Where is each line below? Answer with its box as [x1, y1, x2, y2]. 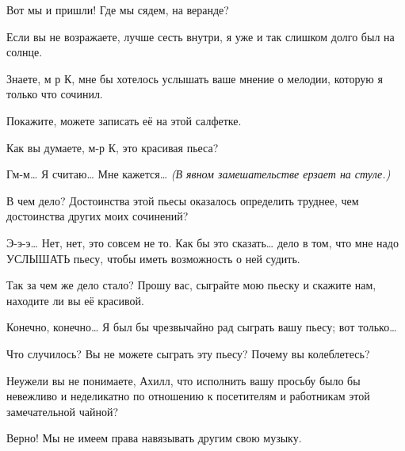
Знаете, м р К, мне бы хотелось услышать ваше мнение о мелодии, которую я [6, 70, 383, 86]
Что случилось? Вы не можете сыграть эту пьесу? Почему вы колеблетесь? [6, 345, 370, 361]
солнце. [6, 44, 43, 60]
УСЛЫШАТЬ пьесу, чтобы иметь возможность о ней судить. [6, 250, 300, 266]
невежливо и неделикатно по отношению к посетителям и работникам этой [6, 388, 370, 404]
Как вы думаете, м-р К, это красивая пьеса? [6, 139, 219, 155]
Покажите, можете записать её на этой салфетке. [6, 112, 242, 128]
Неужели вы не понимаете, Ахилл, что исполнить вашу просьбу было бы [6, 372, 361, 388]
